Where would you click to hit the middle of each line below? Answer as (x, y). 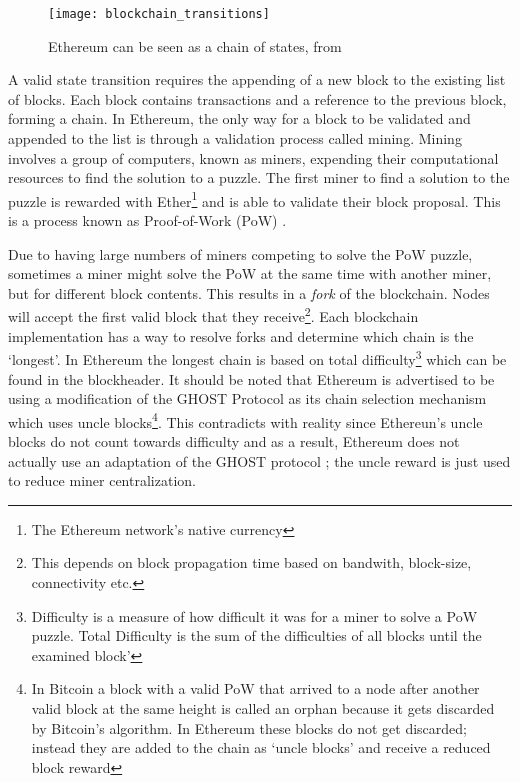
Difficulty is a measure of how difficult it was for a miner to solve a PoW (254, 615)
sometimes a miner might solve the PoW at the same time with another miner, (250, 273)
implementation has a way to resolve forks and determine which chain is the (241, 335)
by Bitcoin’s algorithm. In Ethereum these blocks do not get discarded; (249, 727)
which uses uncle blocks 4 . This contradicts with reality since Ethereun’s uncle (245, 420)
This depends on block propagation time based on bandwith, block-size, (251, 562)
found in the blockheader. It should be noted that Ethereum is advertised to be (251, 378)
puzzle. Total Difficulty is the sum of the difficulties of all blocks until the (256, 635)
